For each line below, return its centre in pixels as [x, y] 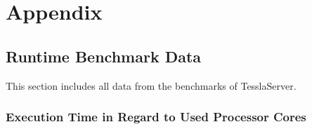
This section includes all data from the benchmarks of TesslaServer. [151, 85]
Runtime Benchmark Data [104, 56]
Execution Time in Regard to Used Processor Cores [156, 117]
